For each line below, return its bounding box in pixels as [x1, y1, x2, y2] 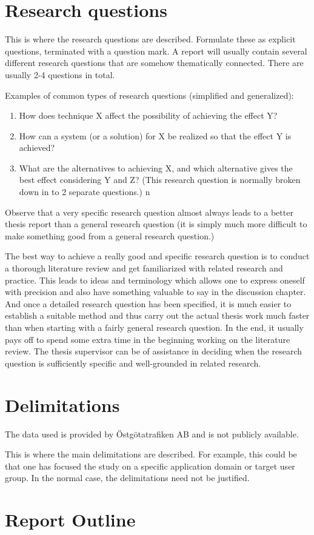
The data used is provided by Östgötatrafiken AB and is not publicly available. [5, 427, 299, 440]
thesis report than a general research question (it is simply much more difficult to [5, 218, 307, 230]
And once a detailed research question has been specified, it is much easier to [5, 297, 292, 310]
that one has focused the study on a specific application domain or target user [5, 459, 295, 472]
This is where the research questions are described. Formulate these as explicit [5, 33, 296, 45]
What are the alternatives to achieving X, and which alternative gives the [19, 161, 293, 174]
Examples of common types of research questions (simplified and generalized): [5, 88, 294, 101]
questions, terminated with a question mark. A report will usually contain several [5, 44, 307, 57]
